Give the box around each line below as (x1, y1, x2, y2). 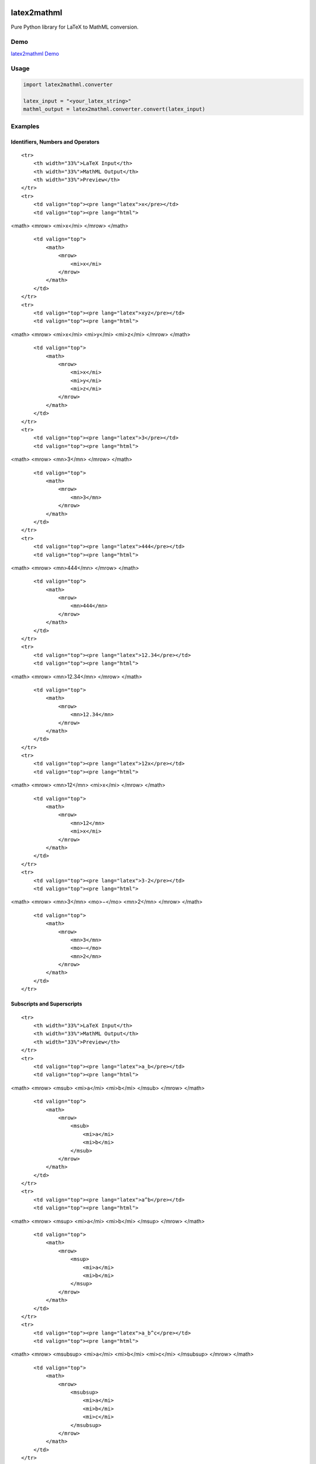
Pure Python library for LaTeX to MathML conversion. (11, 23, 139, 30)
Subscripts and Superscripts (11, 1000, 83, 1007)
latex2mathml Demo (11, 50, 60, 57)
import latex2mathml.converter (23, 81, 114, 88)
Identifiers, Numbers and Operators (11, 138, 99, 145)
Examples (11, 122, 40, 130)
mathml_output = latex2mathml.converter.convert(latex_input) (23, 106, 205, 112)
